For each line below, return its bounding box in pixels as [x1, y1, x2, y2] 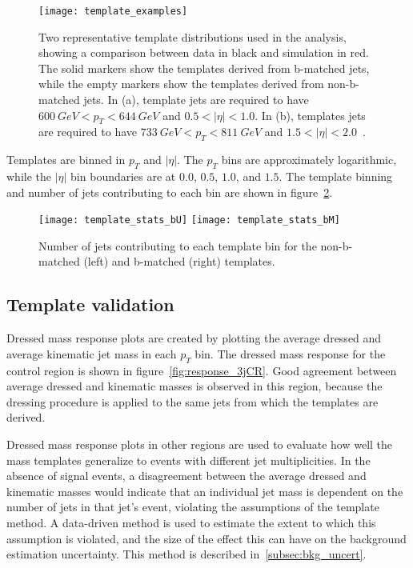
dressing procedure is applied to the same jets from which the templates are [6, 393, 379, 410]
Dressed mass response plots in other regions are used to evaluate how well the [6, 436, 393, 453]
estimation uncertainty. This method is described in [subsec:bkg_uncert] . [6, 546, 367, 562]
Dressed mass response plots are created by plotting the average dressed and [6, 330, 382, 346]
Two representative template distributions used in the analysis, [38, 28, 347, 45]
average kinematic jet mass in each [6, 345, 177, 362]
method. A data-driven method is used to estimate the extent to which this [6, 514, 376, 530]
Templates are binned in [6, 151, 126, 168]
